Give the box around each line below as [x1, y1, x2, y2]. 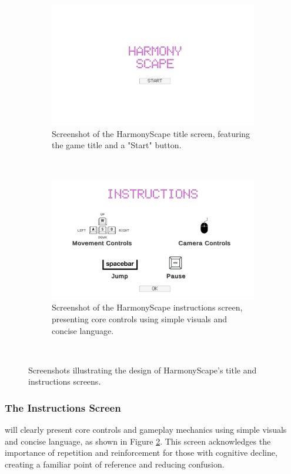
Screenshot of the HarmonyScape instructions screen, [52, 301, 243, 313]
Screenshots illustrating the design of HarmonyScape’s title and [28, 363, 257, 376]
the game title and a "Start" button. [52, 139, 182, 151]
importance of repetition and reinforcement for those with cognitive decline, [5, 446, 277, 459]
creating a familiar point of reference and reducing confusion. [5, 458, 225, 470]
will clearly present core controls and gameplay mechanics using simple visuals [5, 423, 287, 436]
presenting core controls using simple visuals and [52, 313, 228, 325]
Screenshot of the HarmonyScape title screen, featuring [52, 127, 250, 139]
